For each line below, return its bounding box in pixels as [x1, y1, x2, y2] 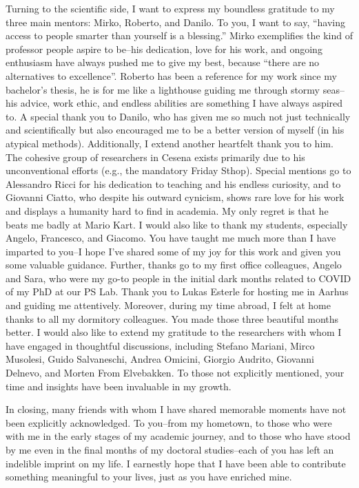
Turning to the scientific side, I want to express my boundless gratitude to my [6, 1, 335, 15]
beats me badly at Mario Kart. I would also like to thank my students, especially [6, 217, 348, 231]
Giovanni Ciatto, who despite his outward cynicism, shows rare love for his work [6, 190, 345, 204]
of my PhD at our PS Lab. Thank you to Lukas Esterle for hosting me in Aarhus [6, 284, 349, 299]
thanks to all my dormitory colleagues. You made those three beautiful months [6, 311, 339, 326]
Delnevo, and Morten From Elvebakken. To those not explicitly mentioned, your [6, 365, 345, 380]
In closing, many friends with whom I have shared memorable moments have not [6, 402, 347, 416]
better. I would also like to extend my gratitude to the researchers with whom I [6, 325, 342, 339]
